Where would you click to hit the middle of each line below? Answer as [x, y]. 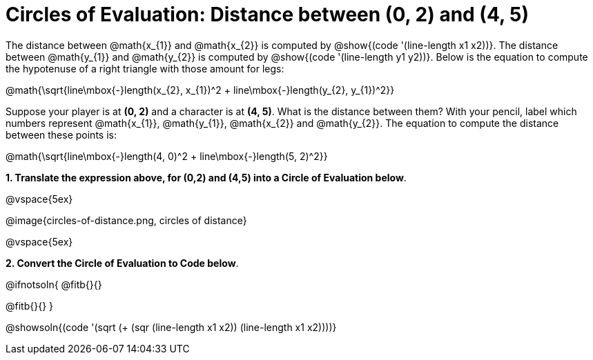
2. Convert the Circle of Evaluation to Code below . [122, 263]
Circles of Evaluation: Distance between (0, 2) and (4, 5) [268, 14]
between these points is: [61, 134]
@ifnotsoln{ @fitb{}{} [54, 284]
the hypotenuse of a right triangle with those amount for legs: [145, 68]
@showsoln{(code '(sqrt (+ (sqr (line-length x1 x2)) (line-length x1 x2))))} [171, 327]
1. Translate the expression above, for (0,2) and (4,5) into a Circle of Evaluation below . [206, 177]
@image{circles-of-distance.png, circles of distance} [126, 220]
